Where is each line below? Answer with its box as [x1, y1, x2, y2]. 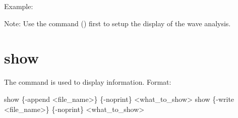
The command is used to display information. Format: [4, 77, 171, 87]
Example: [4, 1, 33, 11]
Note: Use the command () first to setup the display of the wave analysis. [4, 18, 231, 28]
